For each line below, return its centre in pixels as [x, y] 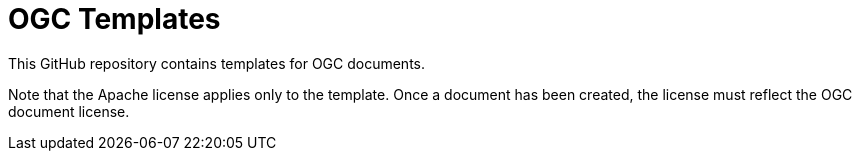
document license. [69, 111]
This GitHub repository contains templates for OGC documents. [217, 63]
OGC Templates [114, 19]
